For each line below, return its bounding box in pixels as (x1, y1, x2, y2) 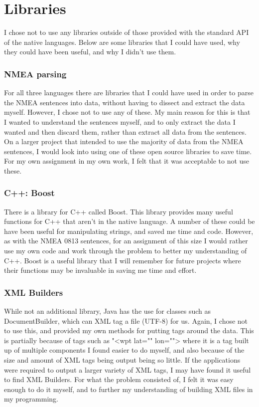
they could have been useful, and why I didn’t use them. (4, 46, 176, 57)
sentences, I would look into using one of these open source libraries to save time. (4, 146, 252, 156)
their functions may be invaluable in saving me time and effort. (4, 265, 197, 275)
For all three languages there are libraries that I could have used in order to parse (4, 87, 254, 98)
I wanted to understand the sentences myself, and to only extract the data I (4, 116, 236, 127)
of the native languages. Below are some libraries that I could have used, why (4, 36, 240, 47)
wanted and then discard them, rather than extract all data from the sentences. (4, 126, 247, 137)
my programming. (4, 394, 58, 404)
